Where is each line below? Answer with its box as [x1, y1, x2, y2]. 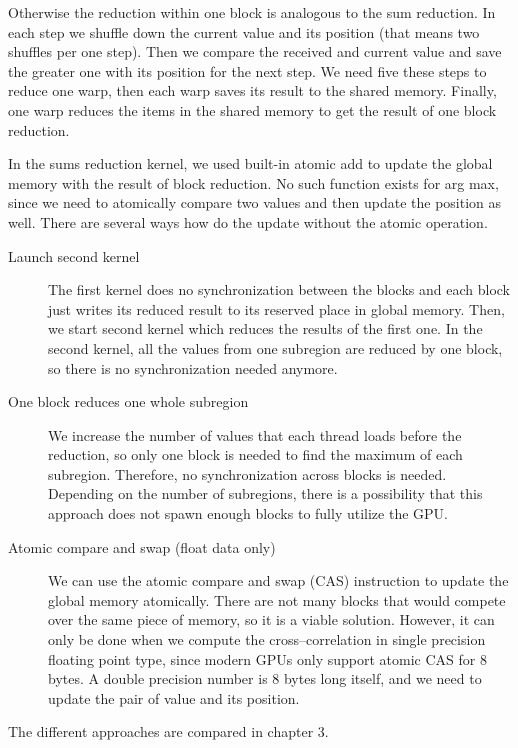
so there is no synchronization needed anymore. [48, 357, 338, 378]
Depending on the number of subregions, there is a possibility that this [48, 483, 483, 504]
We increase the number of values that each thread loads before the [48, 424, 462, 445]
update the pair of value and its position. [48, 687, 300, 708]
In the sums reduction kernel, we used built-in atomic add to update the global [8, 153, 493, 174]
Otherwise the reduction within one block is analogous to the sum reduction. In [8, 2, 496, 22]
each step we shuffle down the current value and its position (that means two [8, 21, 480, 42]
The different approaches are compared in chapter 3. [8, 721, 329, 742]
